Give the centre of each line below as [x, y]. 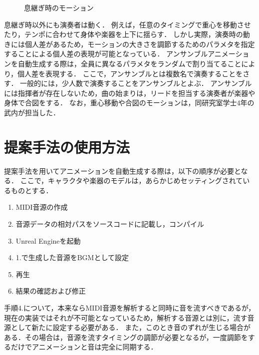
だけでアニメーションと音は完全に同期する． [84, 347]
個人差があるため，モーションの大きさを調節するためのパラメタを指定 [140, 44]
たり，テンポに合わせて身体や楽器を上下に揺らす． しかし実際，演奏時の [124, 34]
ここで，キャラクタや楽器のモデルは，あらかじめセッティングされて [131, 180]
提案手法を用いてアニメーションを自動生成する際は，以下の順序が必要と [123, 171]
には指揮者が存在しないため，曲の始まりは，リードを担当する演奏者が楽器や [130, 93]
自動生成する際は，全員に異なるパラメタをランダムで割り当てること [129, 63]
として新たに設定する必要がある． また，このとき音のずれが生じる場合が [130, 327]
